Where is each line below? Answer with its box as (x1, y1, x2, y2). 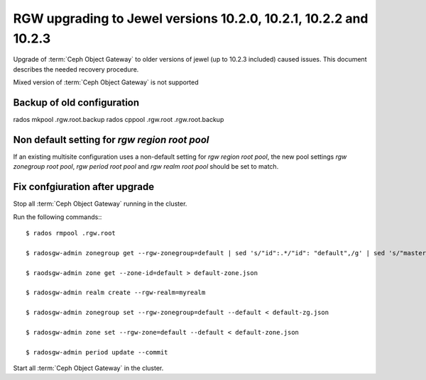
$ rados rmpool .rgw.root (26, 229, 116, 238)
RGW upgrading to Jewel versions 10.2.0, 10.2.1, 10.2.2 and (13, 11, 368, 26)
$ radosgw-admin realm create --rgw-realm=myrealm (26, 289, 206, 297)
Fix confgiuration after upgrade (13, 181, 155, 193)
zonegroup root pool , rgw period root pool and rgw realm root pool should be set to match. (13, 162, 279, 171)
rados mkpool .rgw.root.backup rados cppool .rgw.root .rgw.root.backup (13, 116, 224, 124)
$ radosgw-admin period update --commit (26, 348, 168, 356)
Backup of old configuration (13, 96, 140, 108)
